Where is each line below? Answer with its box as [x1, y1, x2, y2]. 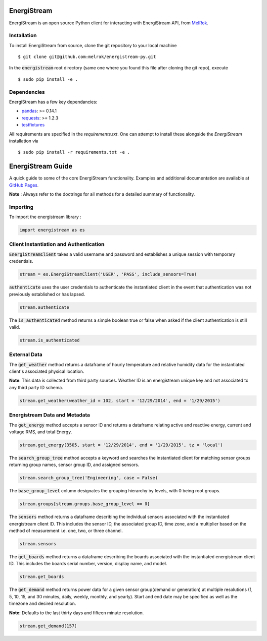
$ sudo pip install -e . [18, 76, 78, 82]
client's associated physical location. [9, 368, 84, 374]
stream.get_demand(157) [19, 623, 78, 629]
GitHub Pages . [9, 182, 39, 188]
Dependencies [9, 88, 45, 95]
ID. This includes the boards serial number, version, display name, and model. [9, 561, 168, 567]
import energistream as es [19, 227, 85, 233]
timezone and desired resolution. [9, 600, 76, 607]
